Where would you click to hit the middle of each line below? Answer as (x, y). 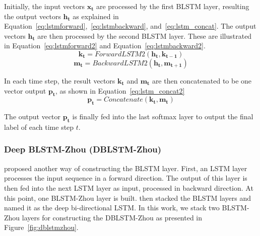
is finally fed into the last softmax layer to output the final (163, 116)
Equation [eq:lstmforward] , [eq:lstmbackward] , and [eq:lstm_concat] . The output (130, 26)
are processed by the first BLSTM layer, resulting (173, 6)
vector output (25, 90)
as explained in (96, 16)
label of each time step (39, 127)
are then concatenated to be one (202, 80)
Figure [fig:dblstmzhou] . (41, 227)
